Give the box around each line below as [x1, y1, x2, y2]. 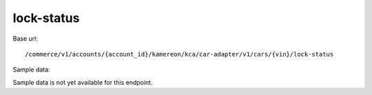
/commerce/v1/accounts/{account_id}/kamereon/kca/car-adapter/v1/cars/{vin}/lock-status [25, 50, 334, 58]
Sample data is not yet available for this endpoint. [12, 78, 153, 86]
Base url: [12, 34, 38, 43]
